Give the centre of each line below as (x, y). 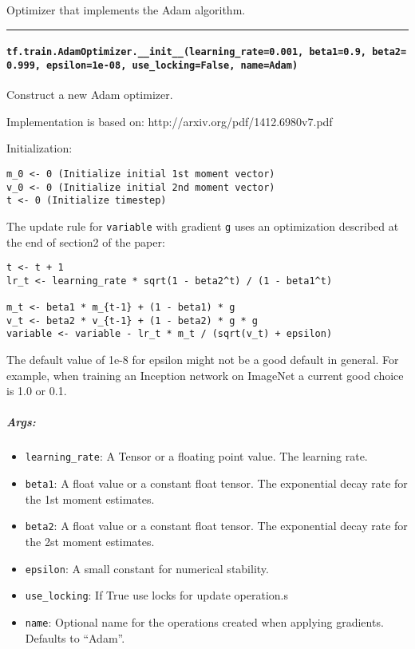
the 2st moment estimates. (90, 541)
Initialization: (40, 148)
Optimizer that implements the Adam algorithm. (126, 10)
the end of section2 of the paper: (86, 241)
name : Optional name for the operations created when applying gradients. (204, 621)
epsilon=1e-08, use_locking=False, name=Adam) (172, 65)
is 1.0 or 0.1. (37, 391)
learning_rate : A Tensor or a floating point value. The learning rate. (196, 456)
